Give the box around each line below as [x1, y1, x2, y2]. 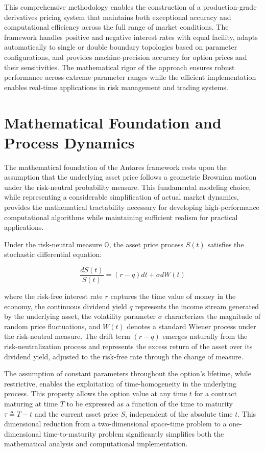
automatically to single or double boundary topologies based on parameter [4, 41, 237, 52]
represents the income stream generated [135, 300, 259, 311]
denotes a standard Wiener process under [127, 320, 256, 331]
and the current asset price [34, 408, 118, 419]
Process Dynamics [4, 132, 135, 153]
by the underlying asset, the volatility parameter [4, 311, 156, 321]
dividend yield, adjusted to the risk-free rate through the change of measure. [4, 351, 244, 361]
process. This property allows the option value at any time [4, 388, 187, 399]
